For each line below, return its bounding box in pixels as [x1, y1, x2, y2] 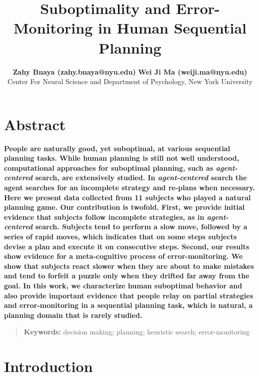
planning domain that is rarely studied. [4, 309, 142, 320]
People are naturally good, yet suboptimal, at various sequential [4, 143, 230, 153]
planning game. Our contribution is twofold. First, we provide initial [4, 202, 245, 212]
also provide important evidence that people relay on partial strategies [4, 290, 253, 300]
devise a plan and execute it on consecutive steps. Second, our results [4, 241, 249, 251]
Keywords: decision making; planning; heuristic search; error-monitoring [23, 326, 249, 337]
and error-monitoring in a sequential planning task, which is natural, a [4, 300, 253, 310]
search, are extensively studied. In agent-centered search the [35, 172, 247, 183]
